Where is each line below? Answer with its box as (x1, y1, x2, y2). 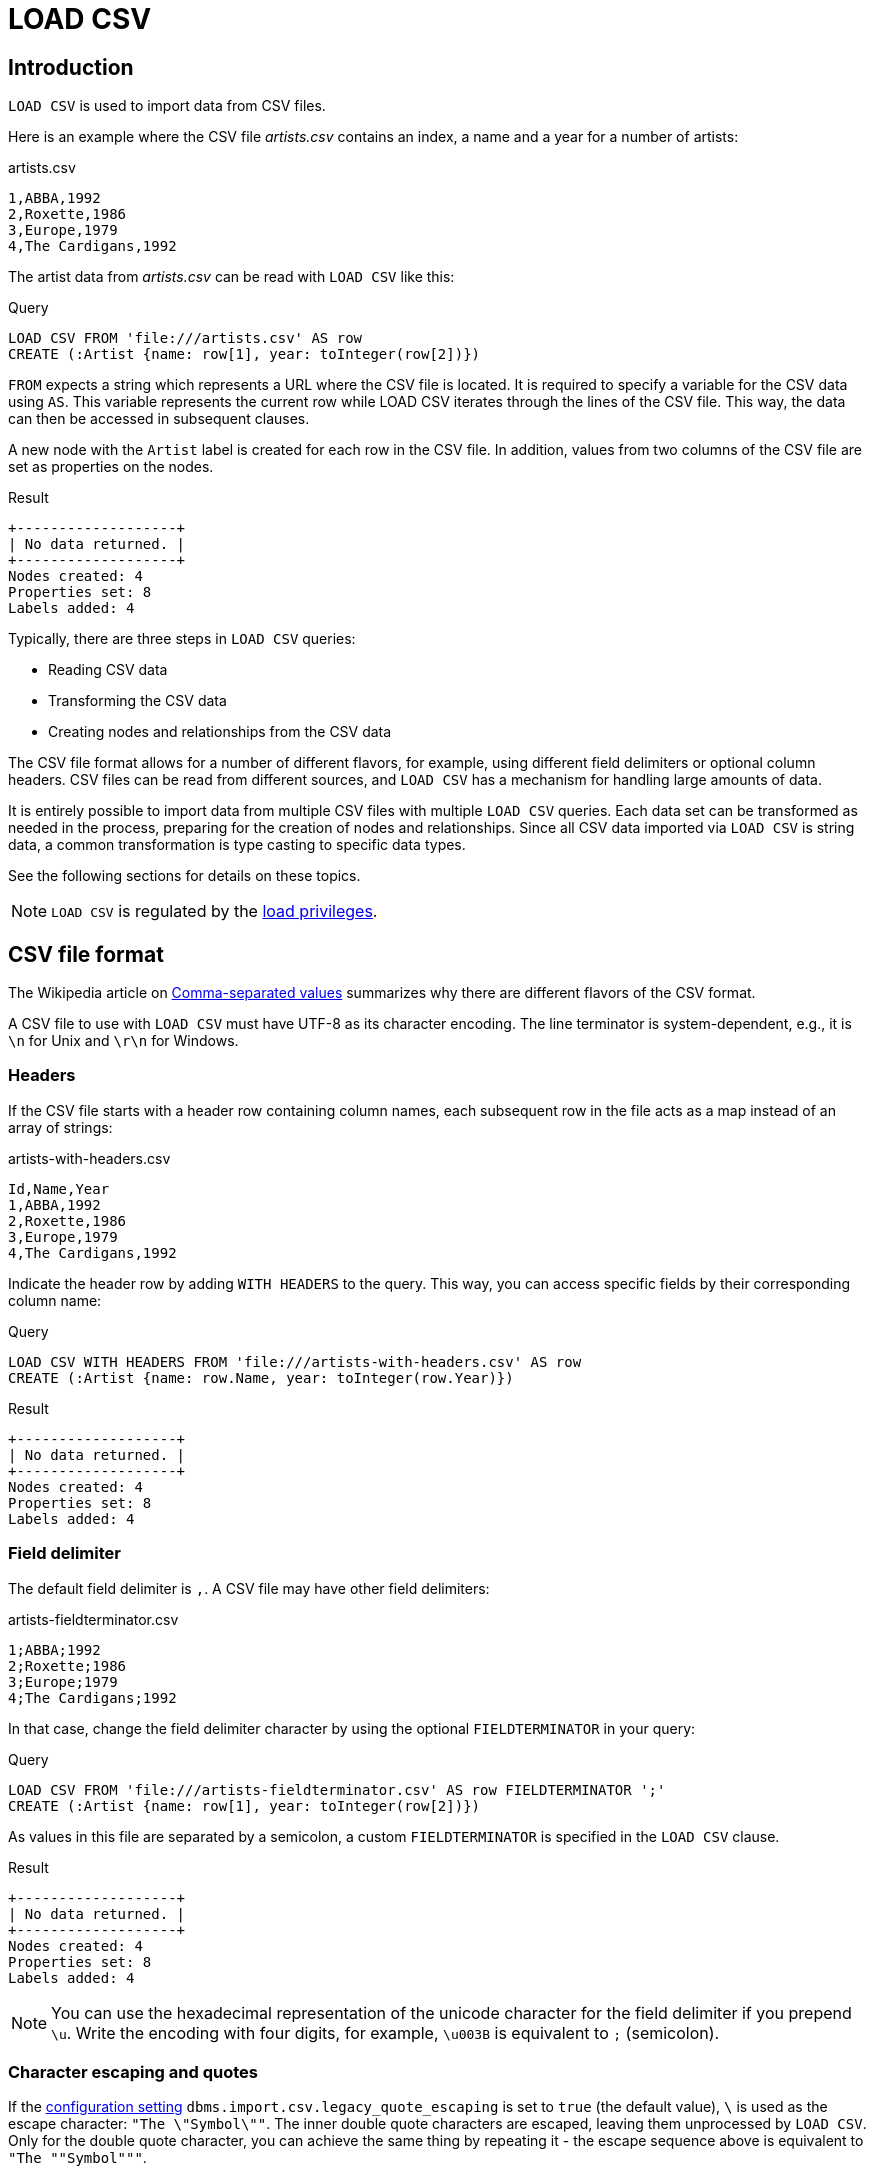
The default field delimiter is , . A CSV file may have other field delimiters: (8, 1579, 490, 1597)
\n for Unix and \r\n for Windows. (8, 1032, 239, 1050)
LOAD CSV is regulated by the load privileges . (51, 901, 378, 922)
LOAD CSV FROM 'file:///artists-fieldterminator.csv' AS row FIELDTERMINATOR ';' (8, 1781, 666, 1798)
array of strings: (8, 1118, 113, 1136)
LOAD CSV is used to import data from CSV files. (8, 97, 326, 115)
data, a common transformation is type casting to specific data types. (8, 836, 466, 854)
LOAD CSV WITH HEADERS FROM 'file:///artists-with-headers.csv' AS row (8, 1353, 582, 1370)
